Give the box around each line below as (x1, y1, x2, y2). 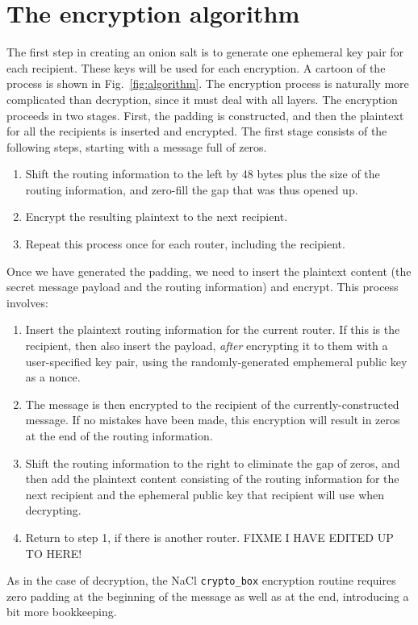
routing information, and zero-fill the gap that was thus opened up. (25, 181, 358, 198)
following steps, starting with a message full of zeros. (6, 138, 267, 155)
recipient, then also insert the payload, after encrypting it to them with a (25, 337, 388, 354)
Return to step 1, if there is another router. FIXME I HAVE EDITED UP (25, 528, 394, 545)
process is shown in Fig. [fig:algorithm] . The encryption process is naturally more (6, 75, 409, 92)
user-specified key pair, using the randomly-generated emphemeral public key (25, 352, 408, 369)
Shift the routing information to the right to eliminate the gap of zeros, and (25, 454, 400, 471)
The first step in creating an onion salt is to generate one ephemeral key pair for (6, 44, 404, 60)
